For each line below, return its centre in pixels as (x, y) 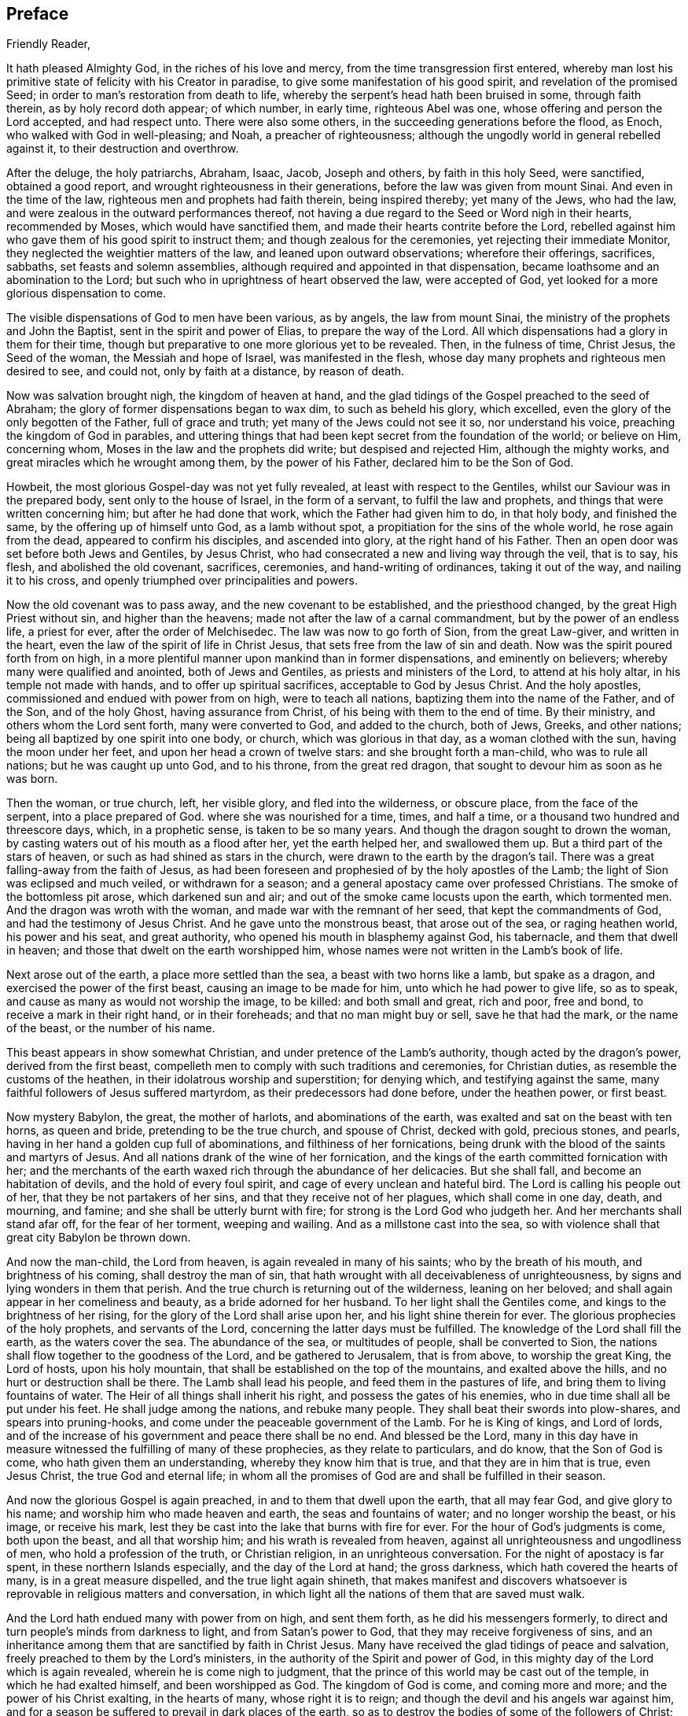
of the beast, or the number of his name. (111, 1028)
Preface (38, 14)
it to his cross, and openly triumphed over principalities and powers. (182, 581)
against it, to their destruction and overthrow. (123, 149)
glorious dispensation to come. (86, 293)
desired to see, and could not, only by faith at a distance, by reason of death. (206, 371)
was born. (32, 779)
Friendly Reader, (49, 44)
